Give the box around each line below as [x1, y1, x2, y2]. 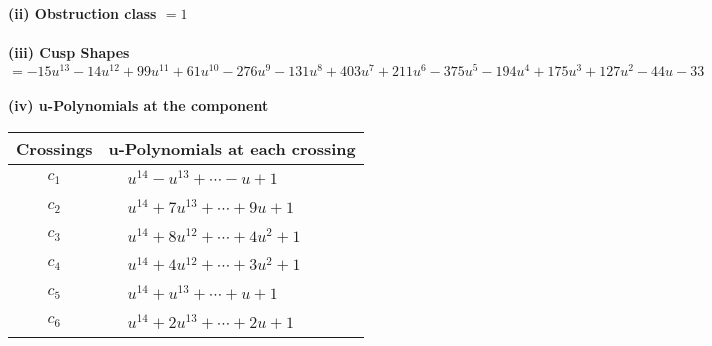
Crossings [16, 137, 93, 161]
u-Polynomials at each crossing [108, 137, 356, 161]
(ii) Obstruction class [8, 3, 157, 23]
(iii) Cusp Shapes [8, 42, 130, 63]
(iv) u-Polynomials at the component [8, 95, 269, 116]
